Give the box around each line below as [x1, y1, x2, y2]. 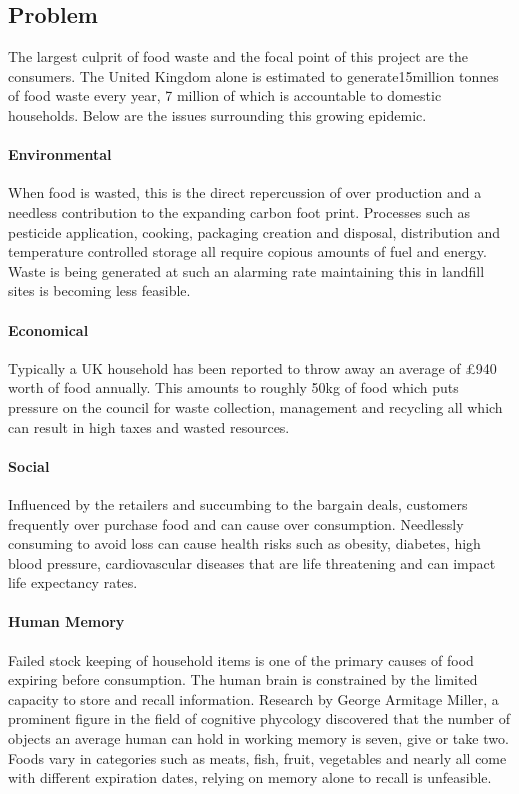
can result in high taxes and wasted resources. [8, 416, 290, 437]
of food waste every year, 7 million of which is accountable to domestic [8, 85, 442, 106]
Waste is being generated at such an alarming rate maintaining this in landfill [8, 260, 485, 281]
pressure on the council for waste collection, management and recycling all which [8, 396, 503, 417]
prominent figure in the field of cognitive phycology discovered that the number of [8, 708, 510, 729]
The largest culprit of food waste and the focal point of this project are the [8, 46, 469, 67]
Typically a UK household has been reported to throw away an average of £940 [8, 357, 497, 378]
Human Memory [8, 611, 125, 632]
